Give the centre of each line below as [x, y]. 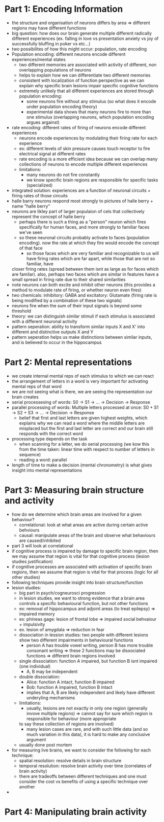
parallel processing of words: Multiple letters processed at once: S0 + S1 [85, 407]
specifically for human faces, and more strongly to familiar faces [84, 227]
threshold [21, 311]
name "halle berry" [31, 206]
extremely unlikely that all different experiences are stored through [86, 91]
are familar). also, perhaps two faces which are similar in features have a [85, 274]
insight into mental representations [47, 470]
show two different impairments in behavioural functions [76, 640]
